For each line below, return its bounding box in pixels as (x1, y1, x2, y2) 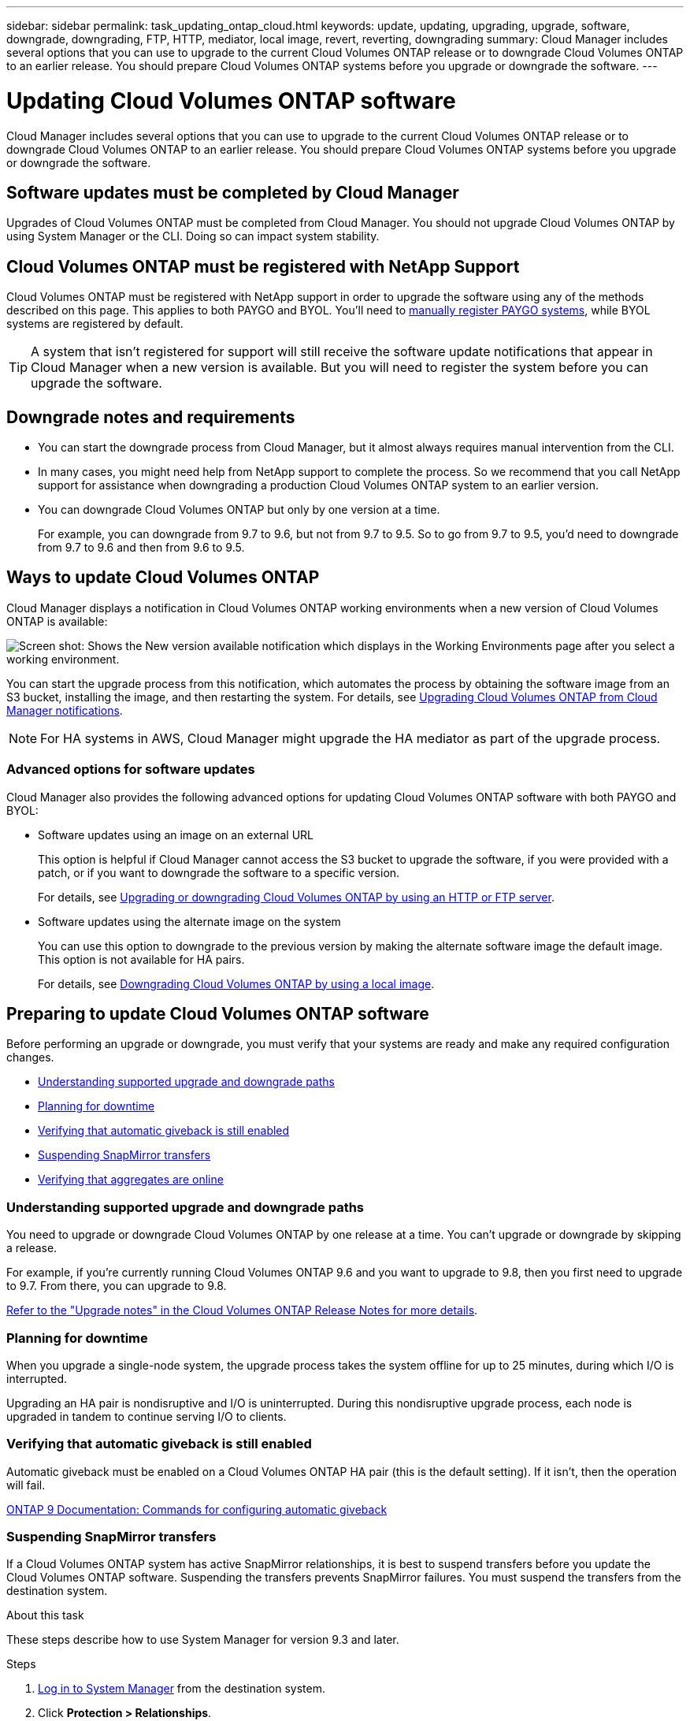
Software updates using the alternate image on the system (38, 914, 341, 928)
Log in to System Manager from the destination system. (38, 1682, 325, 1696)
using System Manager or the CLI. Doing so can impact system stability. (6, 229, 380, 243)
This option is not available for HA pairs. (38, 952, 245, 966)
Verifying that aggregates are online (38, 1173, 224, 1187)
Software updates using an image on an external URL (38, 827, 313, 842)
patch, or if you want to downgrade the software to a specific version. (38, 865, 400, 879)
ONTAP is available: (6, 614, 108, 628)
